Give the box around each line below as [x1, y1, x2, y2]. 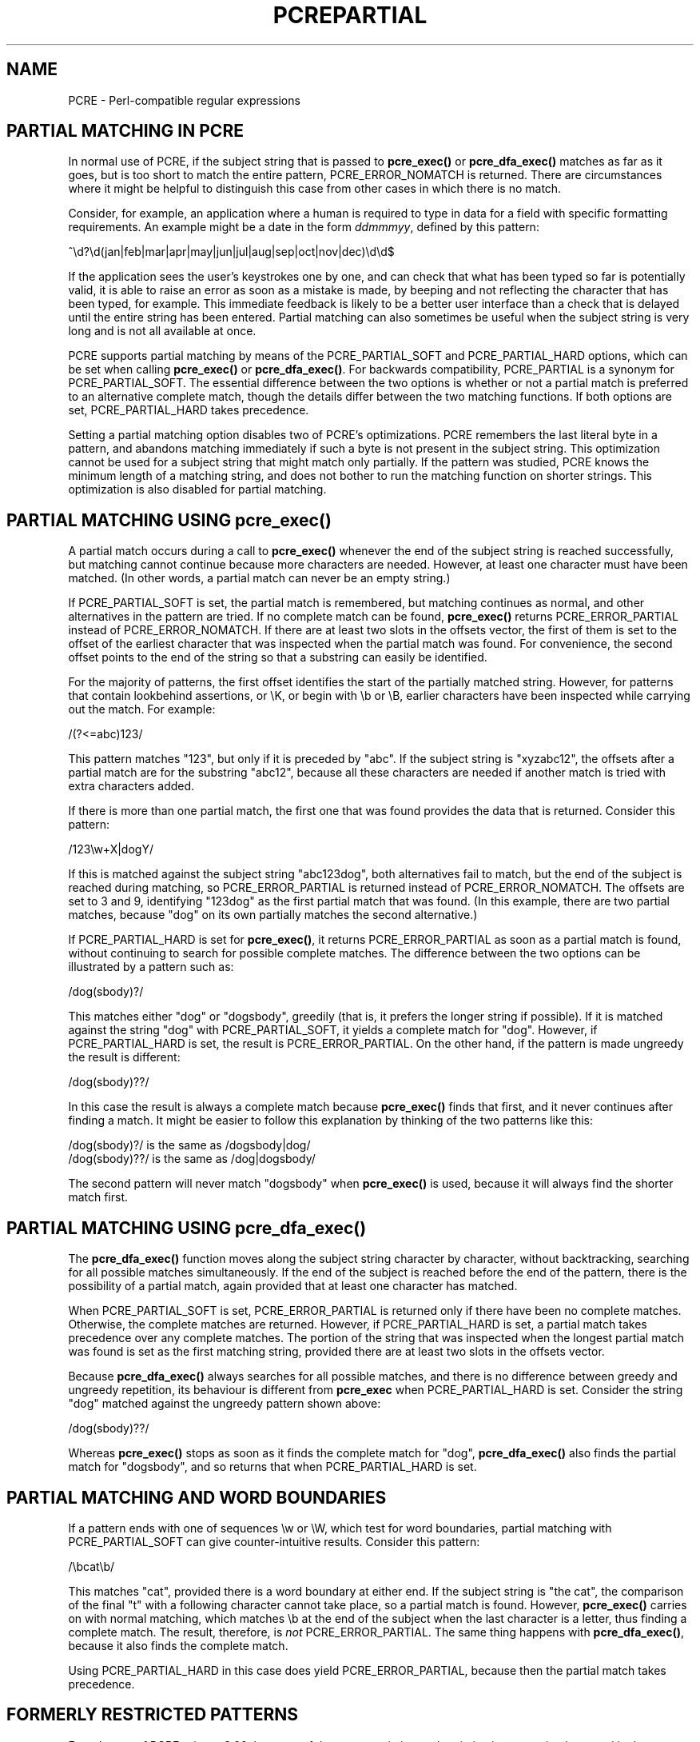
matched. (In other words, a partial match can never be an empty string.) [68, 571, 451, 585]
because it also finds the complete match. [68, 1638, 288, 1652]
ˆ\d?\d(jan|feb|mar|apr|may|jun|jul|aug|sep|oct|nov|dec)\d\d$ [68, 245, 395, 259]
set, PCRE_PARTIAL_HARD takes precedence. [68, 403, 309, 418]
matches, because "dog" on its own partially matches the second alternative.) [68, 908, 478, 922]
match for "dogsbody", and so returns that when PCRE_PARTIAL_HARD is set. [68, 1460, 477, 1474]
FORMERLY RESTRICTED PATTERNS [6, 1704, 299, 1725]
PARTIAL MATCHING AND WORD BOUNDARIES [6, 1487, 387, 1508]
